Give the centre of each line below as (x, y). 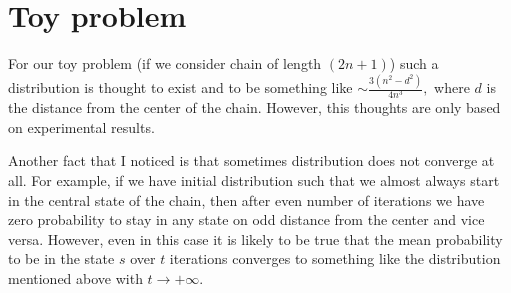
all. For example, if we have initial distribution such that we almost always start (254, 179)
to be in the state (61, 258)
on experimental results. (81, 126)
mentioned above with (75, 277)
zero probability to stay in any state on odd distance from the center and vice (246, 219)
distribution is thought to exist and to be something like (180, 87)
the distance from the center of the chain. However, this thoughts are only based (254, 107)
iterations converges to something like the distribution (335, 258)
